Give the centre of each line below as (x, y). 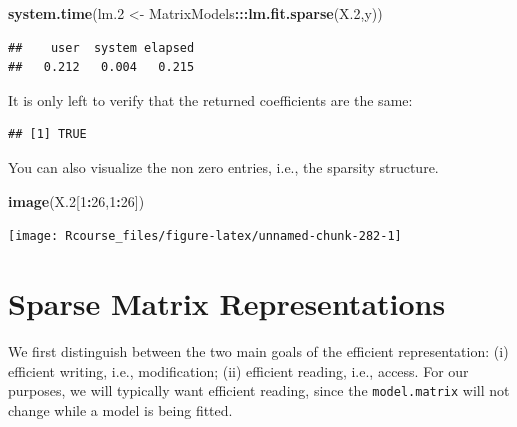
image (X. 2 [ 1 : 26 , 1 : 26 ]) (76, 200)
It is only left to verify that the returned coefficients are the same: (210, 99)
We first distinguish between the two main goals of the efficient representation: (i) (258, 350)
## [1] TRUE (47, 134)
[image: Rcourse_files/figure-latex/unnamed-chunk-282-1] (205, 236)
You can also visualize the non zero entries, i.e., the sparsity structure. (223, 166)
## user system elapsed (101, 47)
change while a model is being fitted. (120, 409)
